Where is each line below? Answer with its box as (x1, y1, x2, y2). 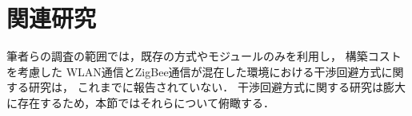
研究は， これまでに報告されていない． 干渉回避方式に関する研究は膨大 (28, 79, 406, 95)
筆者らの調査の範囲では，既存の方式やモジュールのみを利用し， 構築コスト (6, 48, 402, 64)
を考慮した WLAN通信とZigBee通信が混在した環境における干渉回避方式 (6, 63, 382, 79)
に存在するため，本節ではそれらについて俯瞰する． (6, 94, 274, 110)
